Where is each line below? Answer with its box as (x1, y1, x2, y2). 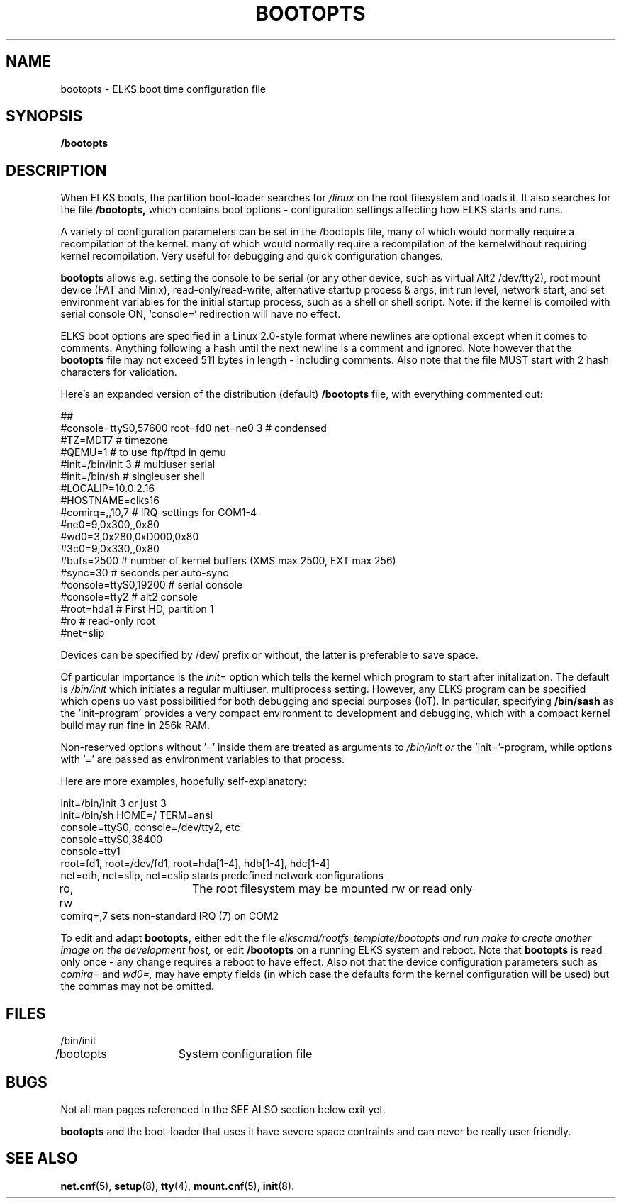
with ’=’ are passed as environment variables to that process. (60, 753, 345, 766)
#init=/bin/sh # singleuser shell (60, 470, 205, 483)
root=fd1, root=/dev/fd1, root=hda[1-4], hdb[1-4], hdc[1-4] (60, 857, 330, 870)
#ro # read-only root (60, 615, 155, 628)
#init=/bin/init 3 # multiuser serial (60, 458, 216, 471)
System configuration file (178, 1047, 313, 1061)
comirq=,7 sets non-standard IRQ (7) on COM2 (60, 910, 279, 922)
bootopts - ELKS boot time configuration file (60, 82, 266, 95)
